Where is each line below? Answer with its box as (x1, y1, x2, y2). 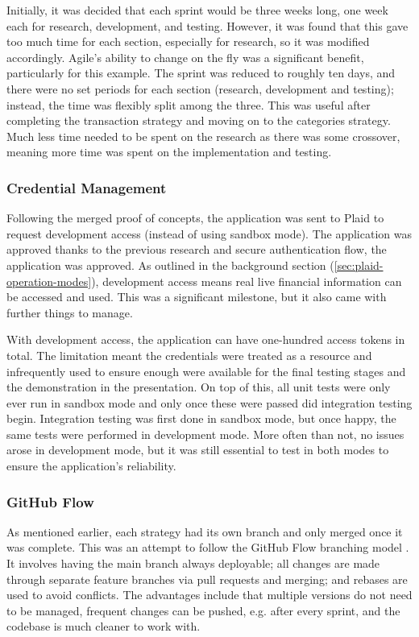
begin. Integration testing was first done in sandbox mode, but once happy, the (6, 410, 396, 427)
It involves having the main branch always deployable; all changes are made (6, 555, 380, 572)
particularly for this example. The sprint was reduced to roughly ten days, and (6, 64, 396, 81)
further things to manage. (6, 304, 133, 321)
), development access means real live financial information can (91, 272, 402, 289)
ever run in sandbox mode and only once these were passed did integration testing (6, 394, 413, 411)
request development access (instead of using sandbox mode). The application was (6, 225, 412, 242)
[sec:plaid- (334, 256, 384, 273)
